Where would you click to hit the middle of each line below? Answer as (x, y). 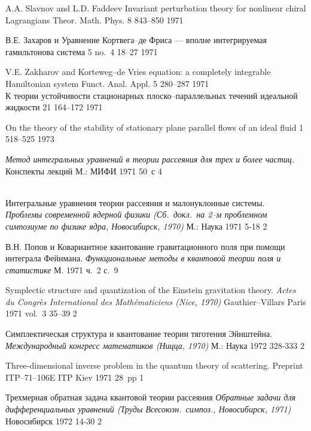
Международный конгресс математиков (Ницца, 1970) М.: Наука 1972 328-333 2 (155, 345)
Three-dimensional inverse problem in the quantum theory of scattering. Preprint (154, 365)
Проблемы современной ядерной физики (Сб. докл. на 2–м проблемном (136, 214)
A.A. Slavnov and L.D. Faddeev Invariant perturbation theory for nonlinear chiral (156, 8)
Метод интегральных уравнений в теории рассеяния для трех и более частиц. (150, 159)
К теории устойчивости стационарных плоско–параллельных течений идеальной (152, 95)
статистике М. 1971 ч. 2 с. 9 (62, 269)
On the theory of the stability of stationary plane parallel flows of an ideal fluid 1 (155, 127)
